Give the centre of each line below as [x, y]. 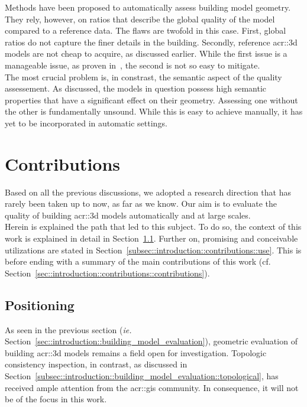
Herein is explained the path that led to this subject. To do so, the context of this [153, 227]
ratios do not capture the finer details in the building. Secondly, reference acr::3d [151, 42]
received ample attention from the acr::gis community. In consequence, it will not [152, 387]
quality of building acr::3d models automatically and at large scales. [128, 215]
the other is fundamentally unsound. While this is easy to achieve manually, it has [154, 111]
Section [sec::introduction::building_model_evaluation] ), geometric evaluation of [151, 341]
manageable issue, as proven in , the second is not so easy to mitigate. [133, 65]
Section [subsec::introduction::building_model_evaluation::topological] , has [142, 375]
